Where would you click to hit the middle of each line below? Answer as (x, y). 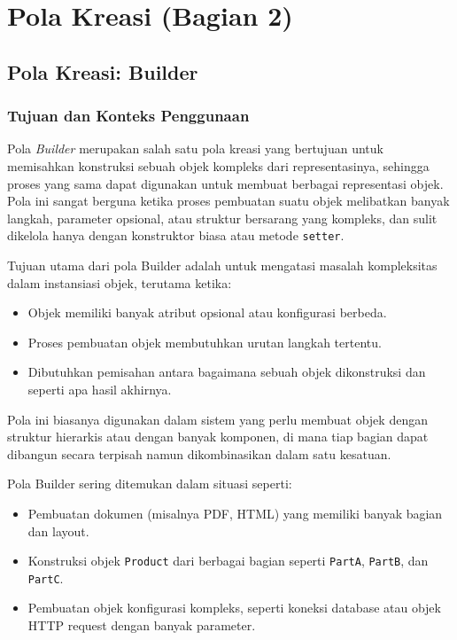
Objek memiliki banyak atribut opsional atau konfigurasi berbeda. (207, 312)
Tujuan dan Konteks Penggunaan (128, 116)
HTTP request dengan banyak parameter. (142, 625)
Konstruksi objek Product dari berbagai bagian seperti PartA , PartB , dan (228, 561)
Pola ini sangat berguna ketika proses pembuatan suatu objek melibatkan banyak (228, 201)
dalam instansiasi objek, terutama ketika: (120, 282)
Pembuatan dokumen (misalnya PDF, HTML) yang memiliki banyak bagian (235, 513)
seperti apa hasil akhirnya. (100, 389)
